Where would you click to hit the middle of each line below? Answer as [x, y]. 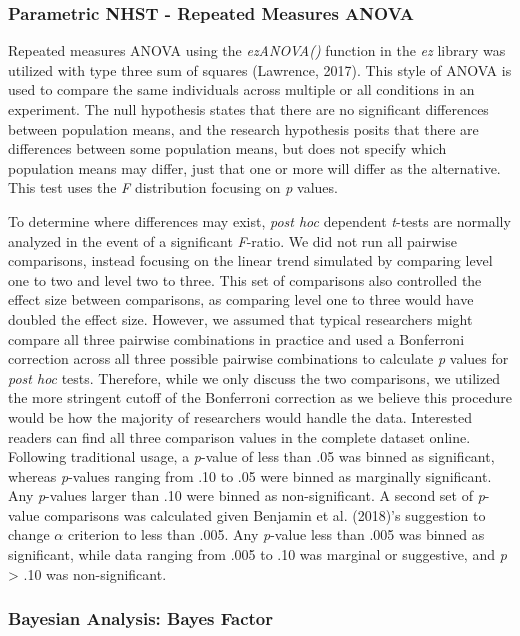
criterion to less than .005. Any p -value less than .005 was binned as [276, 534]
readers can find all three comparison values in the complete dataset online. [239, 436]
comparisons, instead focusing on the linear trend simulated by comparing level [250, 260]
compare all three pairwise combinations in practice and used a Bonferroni [236, 338]
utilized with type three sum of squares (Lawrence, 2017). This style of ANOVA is [260, 69]
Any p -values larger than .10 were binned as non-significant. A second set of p [246, 495]
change [29, 534]
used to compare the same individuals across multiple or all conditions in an [241, 89]
